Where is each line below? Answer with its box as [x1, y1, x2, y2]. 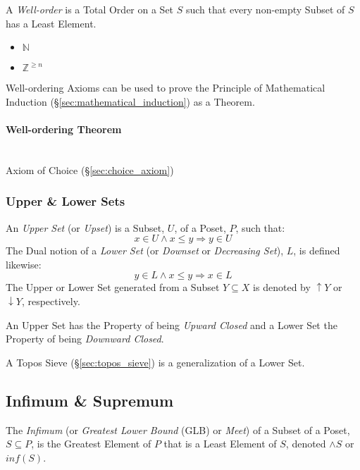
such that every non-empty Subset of [185, 2, 345, 16]
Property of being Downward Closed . [6, 331, 164, 346]
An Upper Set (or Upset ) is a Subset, [6, 220, 165, 235]
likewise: [6, 256, 42, 271]
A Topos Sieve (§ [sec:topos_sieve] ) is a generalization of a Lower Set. [6, 354, 305, 369]
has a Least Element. [6, 16, 97, 30]
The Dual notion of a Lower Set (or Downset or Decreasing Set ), [6, 243, 284, 258]
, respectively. [21, 293, 80, 308]
